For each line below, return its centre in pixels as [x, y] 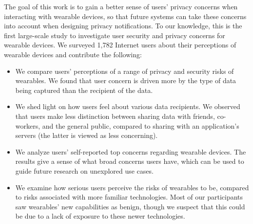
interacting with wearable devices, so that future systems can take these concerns [125, 16]
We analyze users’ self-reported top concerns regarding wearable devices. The [131, 151]
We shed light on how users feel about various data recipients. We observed [128, 106]
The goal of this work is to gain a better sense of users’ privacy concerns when [121, 6]
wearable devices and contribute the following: [73, 54]
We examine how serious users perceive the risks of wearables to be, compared [132, 187]
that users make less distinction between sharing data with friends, [115, 116]
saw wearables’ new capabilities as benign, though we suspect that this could [130, 206]
